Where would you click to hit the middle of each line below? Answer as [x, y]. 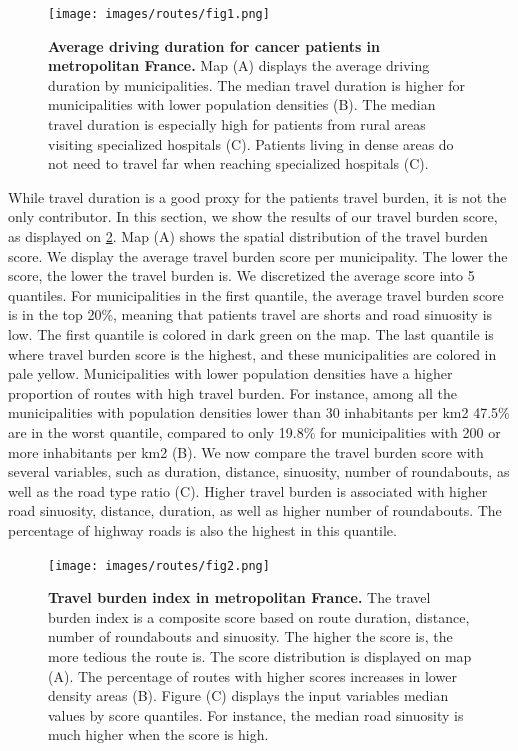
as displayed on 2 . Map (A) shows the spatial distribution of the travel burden [248, 236]
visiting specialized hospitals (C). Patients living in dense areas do [251, 143]
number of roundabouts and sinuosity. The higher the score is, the [250, 636]
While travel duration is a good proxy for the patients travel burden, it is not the [257, 196]
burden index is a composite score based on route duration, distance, [259, 616]
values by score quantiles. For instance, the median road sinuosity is [256, 714]
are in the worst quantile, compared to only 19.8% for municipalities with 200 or [254, 431]
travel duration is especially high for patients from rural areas [237, 124]
